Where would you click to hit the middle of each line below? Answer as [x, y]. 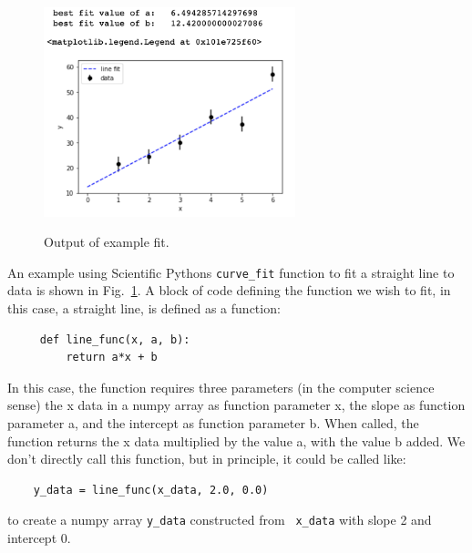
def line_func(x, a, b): [115, 339]
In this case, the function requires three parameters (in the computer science [221, 387]
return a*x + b [112, 358]
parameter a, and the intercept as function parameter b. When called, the [213, 422]
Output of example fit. [107, 242]
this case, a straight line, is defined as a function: [144, 307]
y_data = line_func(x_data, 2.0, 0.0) [151, 490]
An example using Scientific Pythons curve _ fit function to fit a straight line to [231, 272]
